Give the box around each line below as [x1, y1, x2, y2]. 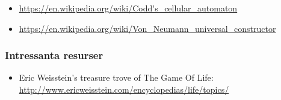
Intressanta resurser [5, 48, 103, 63]
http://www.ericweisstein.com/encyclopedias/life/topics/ [19, 83, 229, 95]
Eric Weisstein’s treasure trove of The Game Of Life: [19, 71, 214, 84]
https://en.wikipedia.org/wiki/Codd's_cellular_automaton [19, 2, 238, 14]
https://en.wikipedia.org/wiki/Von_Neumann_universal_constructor [19, 22, 276, 34]
